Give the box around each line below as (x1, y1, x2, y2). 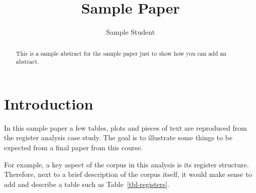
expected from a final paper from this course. (4, 142, 143, 152)
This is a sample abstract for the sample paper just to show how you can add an (16, 49, 226, 57)
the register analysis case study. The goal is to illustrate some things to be (4, 132, 232, 143)
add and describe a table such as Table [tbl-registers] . (4, 178, 170, 189)
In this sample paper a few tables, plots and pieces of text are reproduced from (4, 122, 247, 133)
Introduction (4, 93, 93, 114)
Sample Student (106, 27, 155, 37)
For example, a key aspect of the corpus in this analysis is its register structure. (4, 159, 249, 169)
